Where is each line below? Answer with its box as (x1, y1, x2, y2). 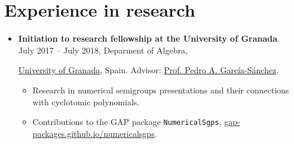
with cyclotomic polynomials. (32, 95, 140, 108)
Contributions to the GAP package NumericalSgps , (32, 115, 222, 128)
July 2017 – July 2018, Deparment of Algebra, (18, 43, 188, 56)
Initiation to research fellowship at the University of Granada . (18, 32, 280, 45)
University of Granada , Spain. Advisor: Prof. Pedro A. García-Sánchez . (18, 64, 279, 76)
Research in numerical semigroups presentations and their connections (32, 83, 289, 96)
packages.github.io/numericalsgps (32, 127, 155, 139)
